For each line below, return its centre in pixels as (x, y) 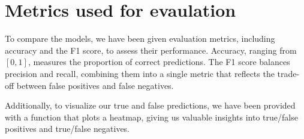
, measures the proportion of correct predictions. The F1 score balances (159, 62)
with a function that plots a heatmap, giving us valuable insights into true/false (151, 117)
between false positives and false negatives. (95, 85)
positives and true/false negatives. (67, 129)
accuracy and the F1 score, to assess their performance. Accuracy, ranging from (151, 50)
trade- (288, 73)
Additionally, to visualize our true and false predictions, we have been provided (150, 105)
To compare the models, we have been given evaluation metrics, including (140, 38)
